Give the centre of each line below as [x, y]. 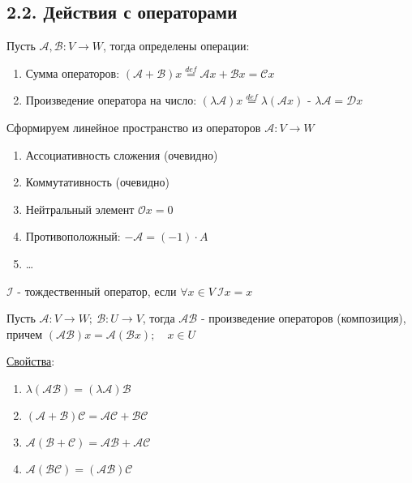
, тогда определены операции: [176, 46]
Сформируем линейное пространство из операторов [134, 127]
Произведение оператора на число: [111, 100]
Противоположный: [73, 236]
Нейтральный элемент [80, 209]
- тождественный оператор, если [97, 291]
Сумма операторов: [73, 73]
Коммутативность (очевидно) [97, 182]
